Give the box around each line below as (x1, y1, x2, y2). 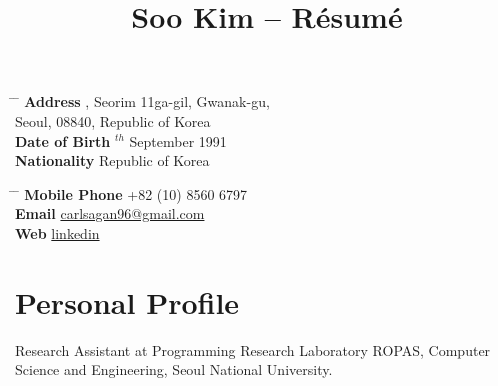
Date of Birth (15, 130, 111, 151)
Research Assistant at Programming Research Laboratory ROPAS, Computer (15, 339, 491, 360)
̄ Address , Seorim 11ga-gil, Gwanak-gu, (15, 91, 270, 112)
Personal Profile (15, 281, 240, 322)
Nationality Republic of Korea (15, 150, 210, 171)
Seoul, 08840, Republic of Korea (15, 110, 211, 131)
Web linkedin (15, 222, 100, 243)
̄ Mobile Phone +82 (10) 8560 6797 (15, 183, 248, 204)
